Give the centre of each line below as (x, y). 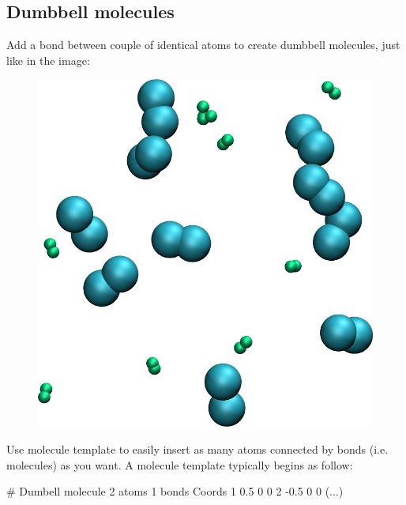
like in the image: (48, 60)
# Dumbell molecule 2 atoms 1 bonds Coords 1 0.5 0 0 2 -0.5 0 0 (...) (175, 491)
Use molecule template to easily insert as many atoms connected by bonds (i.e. (197, 448)
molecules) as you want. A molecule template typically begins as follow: (180, 464)
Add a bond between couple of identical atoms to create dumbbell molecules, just (203, 45)
